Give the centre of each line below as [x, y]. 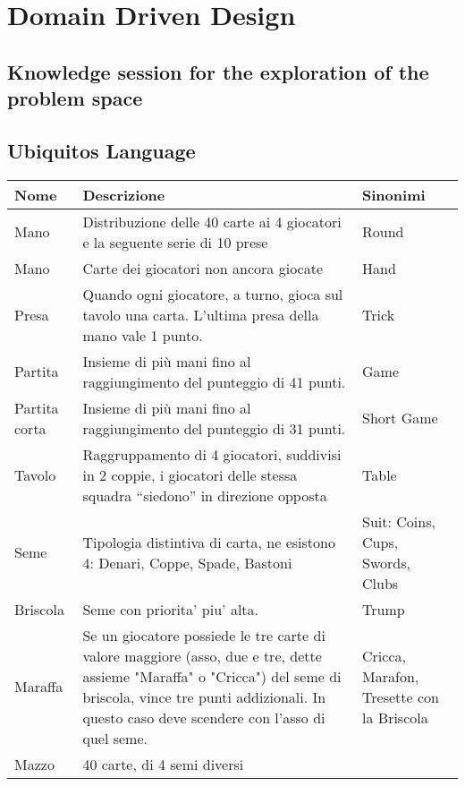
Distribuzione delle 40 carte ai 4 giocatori [212, 221]
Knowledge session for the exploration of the [218, 71]
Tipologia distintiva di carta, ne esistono [209, 542]
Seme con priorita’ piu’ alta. [170, 609]
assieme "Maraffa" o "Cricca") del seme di [212, 676]
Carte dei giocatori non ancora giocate [203, 268]
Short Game [400, 418]
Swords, [386, 562]
